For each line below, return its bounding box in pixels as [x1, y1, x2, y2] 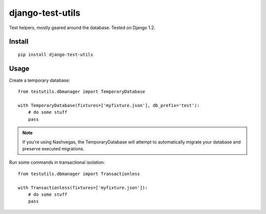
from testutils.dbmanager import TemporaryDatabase [18, 89, 145, 95]
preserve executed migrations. [22, 145, 85, 151]
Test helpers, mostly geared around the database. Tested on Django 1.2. [9, 25, 155, 31]
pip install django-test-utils [18, 52, 94, 57]
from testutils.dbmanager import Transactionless [18, 171, 140, 177]
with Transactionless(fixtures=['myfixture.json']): [18, 185, 148, 190]
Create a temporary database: [9, 77, 70, 83]
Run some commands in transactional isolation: [9, 159, 105, 165]
